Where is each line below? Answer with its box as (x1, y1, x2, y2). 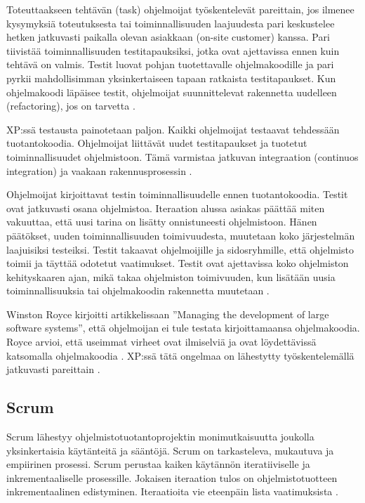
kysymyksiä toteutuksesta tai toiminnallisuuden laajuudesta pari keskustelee (6, 15, 335, 30)
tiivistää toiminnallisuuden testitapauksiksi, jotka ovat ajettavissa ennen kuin (6, 43, 340, 58)
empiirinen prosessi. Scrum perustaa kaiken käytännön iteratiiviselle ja (6, 457, 310, 471)
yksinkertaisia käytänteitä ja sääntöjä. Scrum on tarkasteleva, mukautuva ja (6, 443, 334, 457)
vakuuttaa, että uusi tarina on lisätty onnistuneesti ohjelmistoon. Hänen (6, 214, 317, 229)
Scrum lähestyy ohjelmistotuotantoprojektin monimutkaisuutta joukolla (6, 429, 314, 444)
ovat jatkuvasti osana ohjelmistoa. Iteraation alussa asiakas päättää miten (6, 200, 325, 215)
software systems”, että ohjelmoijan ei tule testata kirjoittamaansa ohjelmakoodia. (6, 320, 360, 335)
